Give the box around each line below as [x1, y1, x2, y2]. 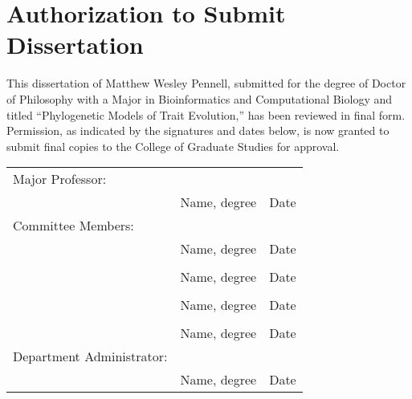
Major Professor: [13, 169, 107, 189]
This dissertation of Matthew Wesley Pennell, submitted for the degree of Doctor [6, 75, 406, 92]
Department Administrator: [13, 347, 168, 366]
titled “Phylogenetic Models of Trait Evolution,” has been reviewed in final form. [6, 106, 406, 123]
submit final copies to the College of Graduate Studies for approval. [6, 137, 340, 154]
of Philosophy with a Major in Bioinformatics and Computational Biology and [6, 90, 393, 107]
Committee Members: [13, 216, 134, 235]
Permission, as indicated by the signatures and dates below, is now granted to [6, 122, 390, 139]
